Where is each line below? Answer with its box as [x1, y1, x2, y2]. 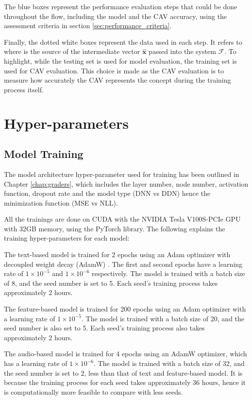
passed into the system [149, 46, 216, 56]
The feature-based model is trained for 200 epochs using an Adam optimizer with [4, 304, 246, 314]
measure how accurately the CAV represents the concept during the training [4, 75, 231, 85]
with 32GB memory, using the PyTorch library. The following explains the [4, 223, 225, 233]
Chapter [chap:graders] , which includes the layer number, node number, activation [4, 178, 249, 189]
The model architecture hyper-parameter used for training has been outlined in [4, 169, 239, 179]
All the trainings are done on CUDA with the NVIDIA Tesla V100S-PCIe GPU [4, 214, 241, 224]
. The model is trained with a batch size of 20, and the [82, 313, 245, 323]
